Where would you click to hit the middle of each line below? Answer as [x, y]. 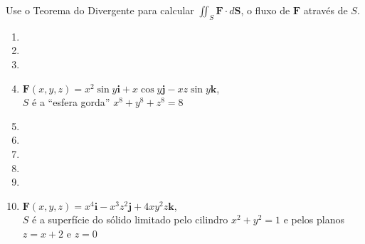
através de [326, 10]
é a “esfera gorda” [71, 102]
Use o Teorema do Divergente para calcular [100, 10]
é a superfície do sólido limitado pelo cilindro [130, 219]
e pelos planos [314, 219]
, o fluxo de [265, 10]
